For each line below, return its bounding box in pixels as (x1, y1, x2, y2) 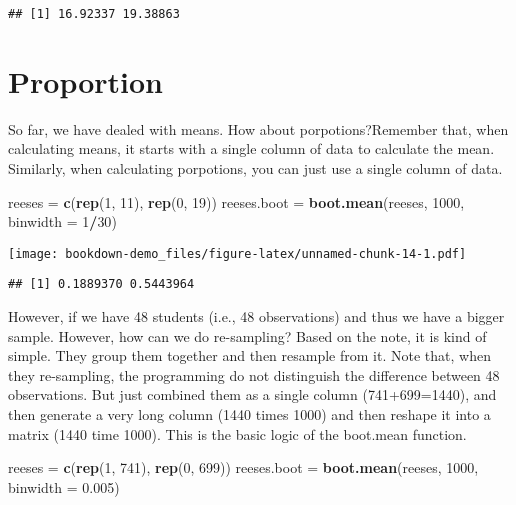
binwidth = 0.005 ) (8, 476, 120, 497)
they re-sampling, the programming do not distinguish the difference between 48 (8, 364, 500, 385)
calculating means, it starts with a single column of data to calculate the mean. (8, 138, 495, 159)
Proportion (8, 60, 163, 101)
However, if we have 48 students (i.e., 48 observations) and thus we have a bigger (8, 306, 505, 327)
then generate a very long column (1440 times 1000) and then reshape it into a (8, 404, 491, 425)
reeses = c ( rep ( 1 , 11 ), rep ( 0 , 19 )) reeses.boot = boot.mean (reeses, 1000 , (8, 191, 465, 212)
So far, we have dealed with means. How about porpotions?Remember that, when (8, 118, 509, 139)
